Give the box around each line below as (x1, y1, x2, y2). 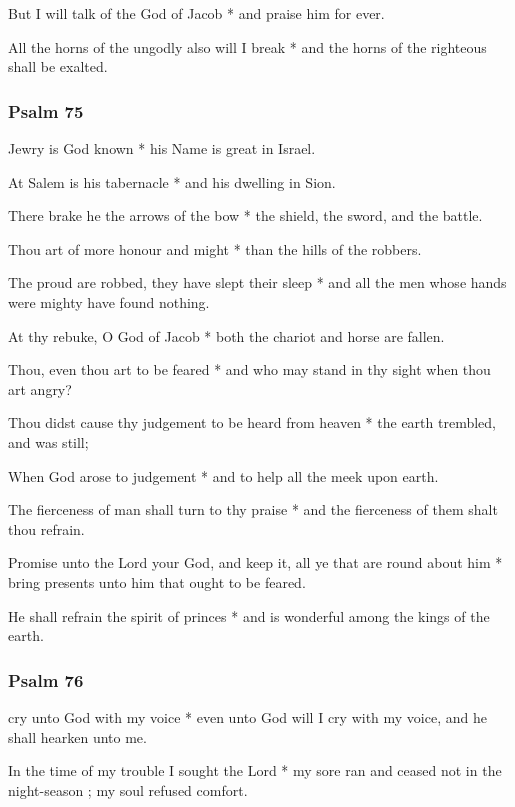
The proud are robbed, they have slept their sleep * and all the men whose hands (8, 272, 507, 293)
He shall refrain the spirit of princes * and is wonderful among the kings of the (8, 605, 490, 626)
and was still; (8, 431, 89, 452)
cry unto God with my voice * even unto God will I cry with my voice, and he (8, 706, 487, 727)
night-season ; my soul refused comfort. (8, 779, 248, 800)
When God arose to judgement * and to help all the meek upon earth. (8, 465, 439, 486)
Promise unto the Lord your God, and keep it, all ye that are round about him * (8, 552, 503, 573)
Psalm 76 (8, 667, 84, 692)
